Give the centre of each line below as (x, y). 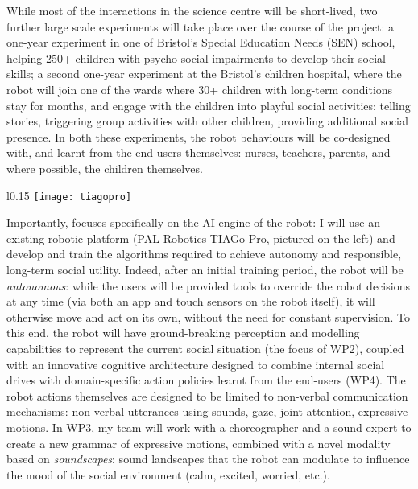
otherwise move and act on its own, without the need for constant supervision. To (208, 316)
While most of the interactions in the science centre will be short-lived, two (192, 10)
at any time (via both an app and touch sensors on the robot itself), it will (191, 301)
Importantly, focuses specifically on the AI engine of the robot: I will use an (193, 222)
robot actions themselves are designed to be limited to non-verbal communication (207, 395)
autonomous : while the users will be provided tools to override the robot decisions (208, 285)
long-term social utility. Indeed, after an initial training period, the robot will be (205, 269)
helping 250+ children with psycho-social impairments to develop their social (196, 58)
